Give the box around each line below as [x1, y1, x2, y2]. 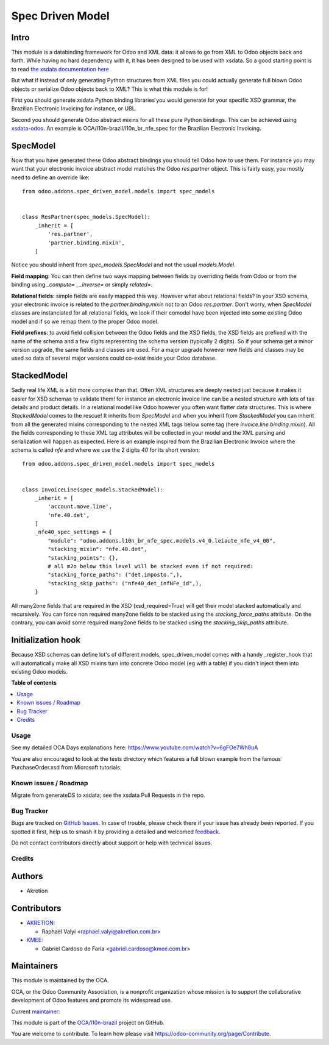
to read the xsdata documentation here [11, 65, 110, 73]
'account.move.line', [48, 503, 113, 510]
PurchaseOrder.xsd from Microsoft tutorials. [11, 763, 122, 771]
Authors [11, 871, 43, 882]
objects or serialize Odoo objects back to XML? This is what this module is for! [11, 85, 208, 93]
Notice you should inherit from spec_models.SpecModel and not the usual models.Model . [11, 261, 236, 268]
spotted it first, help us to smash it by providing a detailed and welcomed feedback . [11, 828, 221, 835]
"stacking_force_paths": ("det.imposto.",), [48, 571, 183, 579]
